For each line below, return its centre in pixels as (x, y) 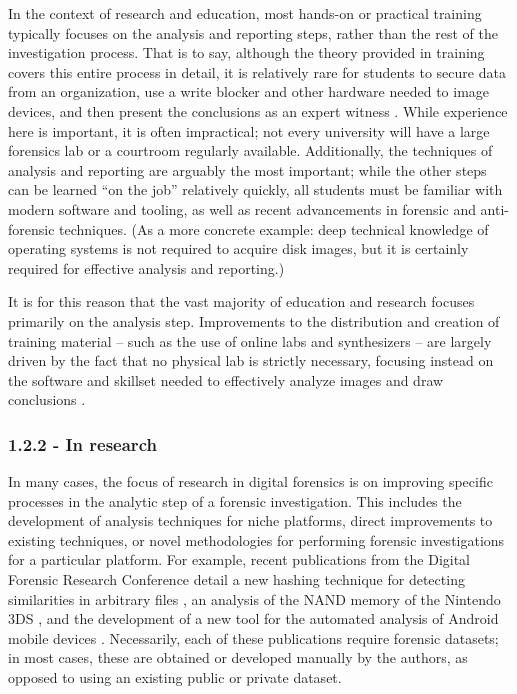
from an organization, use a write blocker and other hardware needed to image (249, 91)
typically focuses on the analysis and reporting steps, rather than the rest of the (253, 32)
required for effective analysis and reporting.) (146, 267)
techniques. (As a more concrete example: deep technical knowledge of (274, 228)
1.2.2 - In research (82, 443)
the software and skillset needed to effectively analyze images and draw (226, 379)
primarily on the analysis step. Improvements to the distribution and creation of (254, 320)
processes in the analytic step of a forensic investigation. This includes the (235, 500)
